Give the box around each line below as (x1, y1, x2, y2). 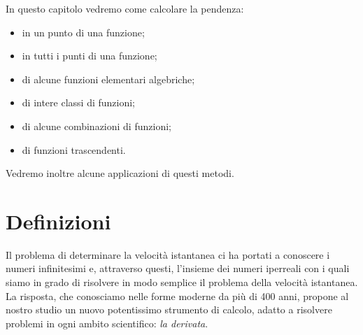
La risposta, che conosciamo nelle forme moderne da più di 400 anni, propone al (6, 288, 349, 303)
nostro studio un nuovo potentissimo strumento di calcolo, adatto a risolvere (6, 302, 332, 317)
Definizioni (6, 206, 111, 235)
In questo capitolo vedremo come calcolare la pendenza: (6, 1, 244, 15)
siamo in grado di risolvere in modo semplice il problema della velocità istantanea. (6, 275, 358, 290)
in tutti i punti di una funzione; (22, 48, 157, 63)
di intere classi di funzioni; (22, 95, 136, 110)
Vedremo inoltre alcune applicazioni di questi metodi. (6, 166, 234, 180)
